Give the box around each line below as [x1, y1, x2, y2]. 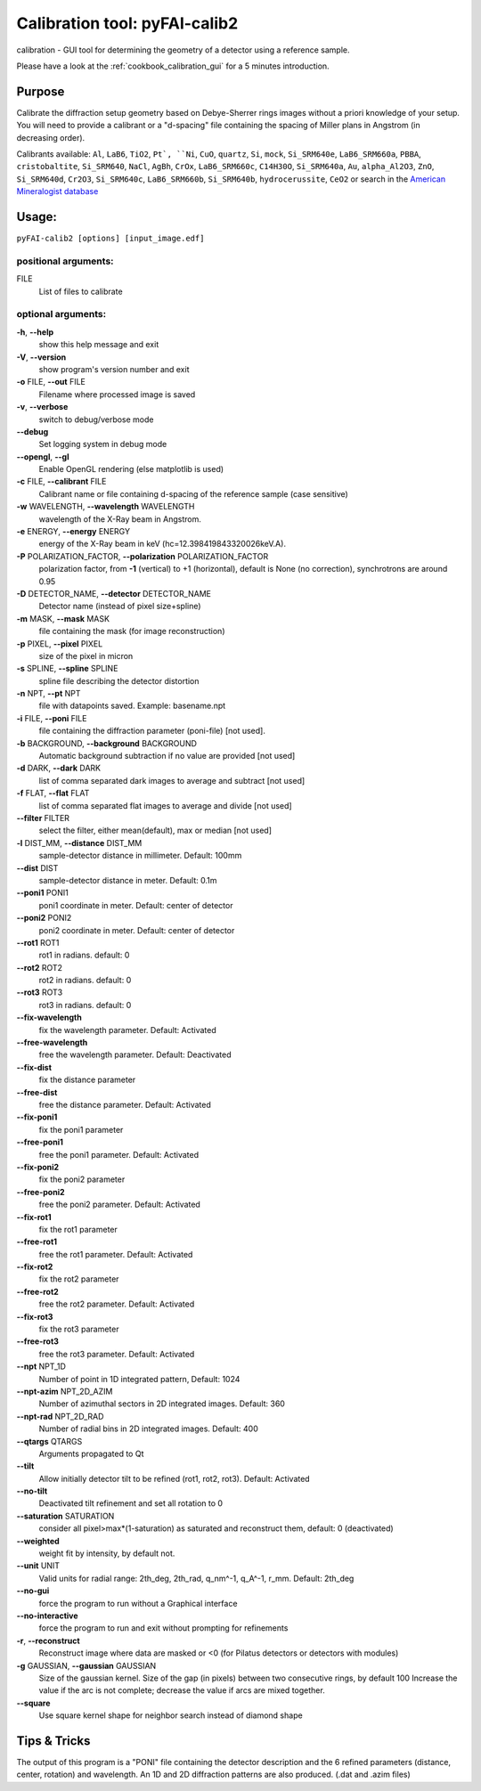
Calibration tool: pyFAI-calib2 [16, 13, 239, 33]
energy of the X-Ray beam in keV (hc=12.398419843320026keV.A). [38, 539, 287, 550]
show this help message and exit [38, 339, 159, 350]
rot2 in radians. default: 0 [38, 975, 132, 986]
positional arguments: [16, 255, 115, 267]
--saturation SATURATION [16, 1510, 115, 1521]
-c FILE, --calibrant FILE [16, 476, 107, 487]
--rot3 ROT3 [16, 987, 63, 997]
